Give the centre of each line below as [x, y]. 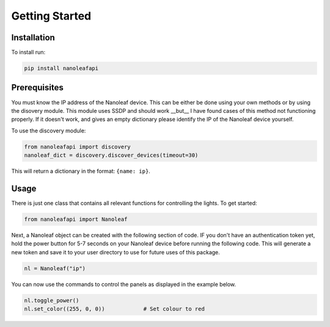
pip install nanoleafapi [61, 68]
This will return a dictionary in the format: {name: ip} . [81, 171]
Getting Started [51, 16]
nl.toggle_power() [52, 300]
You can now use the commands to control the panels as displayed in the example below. [124, 284]
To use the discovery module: [49, 131]
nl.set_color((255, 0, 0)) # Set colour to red [114, 309]
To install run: [28, 52]
